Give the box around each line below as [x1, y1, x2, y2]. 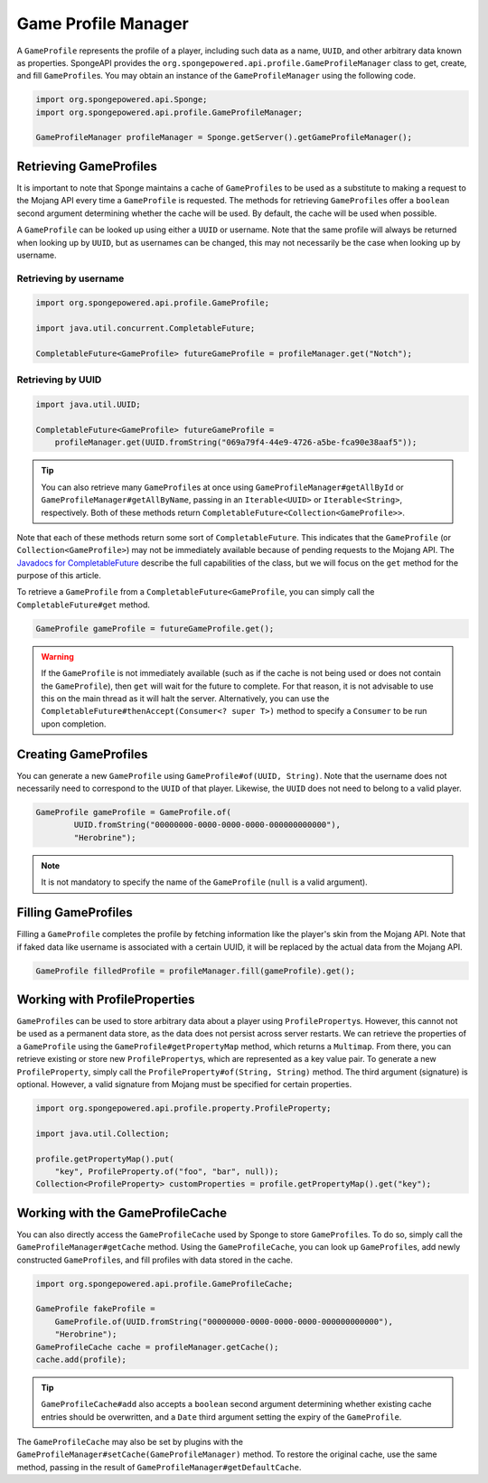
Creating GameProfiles [16, 746, 148, 762]
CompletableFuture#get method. [16, 599, 151, 610]
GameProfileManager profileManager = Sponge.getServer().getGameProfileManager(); [35, 132, 413, 143]
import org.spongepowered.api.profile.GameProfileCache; [35, 1279, 294, 1289]
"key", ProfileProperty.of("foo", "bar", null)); [54, 1166, 279, 1177]
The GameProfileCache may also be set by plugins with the [16, 1437, 244, 1448]
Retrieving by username [16, 272, 125, 285]
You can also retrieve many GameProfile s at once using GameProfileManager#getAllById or [41, 482, 404, 493]
